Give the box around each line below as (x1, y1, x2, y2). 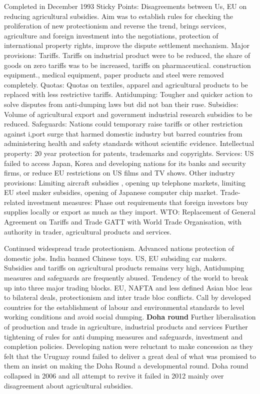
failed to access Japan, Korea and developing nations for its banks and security (4, 157, 246, 168)
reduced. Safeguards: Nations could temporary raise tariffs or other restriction (4, 118, 243, 129)
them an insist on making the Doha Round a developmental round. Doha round (4, 360, 248, 371)
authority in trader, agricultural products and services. (4, 226, 172, 236)
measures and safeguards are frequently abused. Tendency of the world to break (4, 272, 248, 283)
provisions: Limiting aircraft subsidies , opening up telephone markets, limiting (4, 177, 246, 187)
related (4, 196, 25, 207)
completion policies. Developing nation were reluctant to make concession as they (4, 341, 253, 351)
